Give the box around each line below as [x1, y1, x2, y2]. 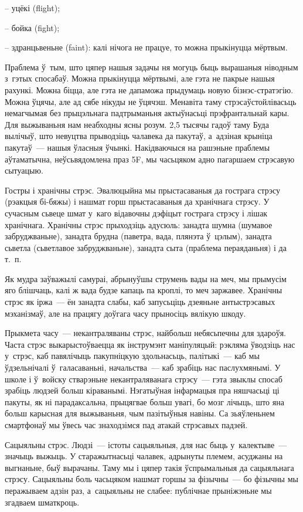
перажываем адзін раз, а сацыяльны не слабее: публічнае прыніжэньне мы [5, 484, 272, 496]
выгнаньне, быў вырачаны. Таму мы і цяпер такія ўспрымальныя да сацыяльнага [5, 461, 294, 473]
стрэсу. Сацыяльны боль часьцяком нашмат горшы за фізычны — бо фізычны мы [5, 473, 298, 485]
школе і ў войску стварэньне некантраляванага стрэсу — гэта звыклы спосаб [5, 372, 282, 385]
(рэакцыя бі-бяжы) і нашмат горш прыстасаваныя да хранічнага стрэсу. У [5, 195, 270, 208]
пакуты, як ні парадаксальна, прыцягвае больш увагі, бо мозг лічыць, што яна [5, 395, 284, 408]
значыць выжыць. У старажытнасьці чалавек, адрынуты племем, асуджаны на [5, 450, 283, 462]
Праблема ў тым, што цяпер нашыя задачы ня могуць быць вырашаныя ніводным [5, 60, 298, 73]
